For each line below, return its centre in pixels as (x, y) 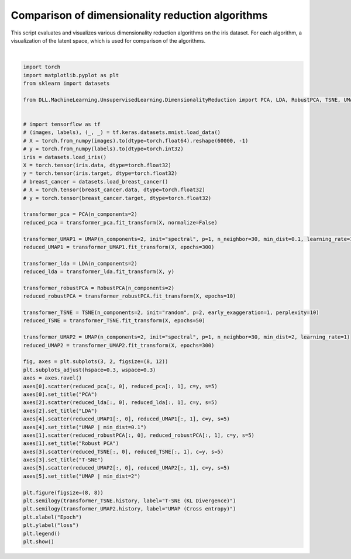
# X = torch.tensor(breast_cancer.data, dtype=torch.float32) (114, 190)
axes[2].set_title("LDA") (60, 410)
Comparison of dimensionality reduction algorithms (139, 15)
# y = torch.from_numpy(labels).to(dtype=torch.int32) (103, 149)
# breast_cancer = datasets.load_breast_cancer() (96, 182)
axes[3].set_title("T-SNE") (63, 460)
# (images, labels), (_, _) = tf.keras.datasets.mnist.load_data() (122, 132)
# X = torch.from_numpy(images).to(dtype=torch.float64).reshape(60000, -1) (136, 141)
